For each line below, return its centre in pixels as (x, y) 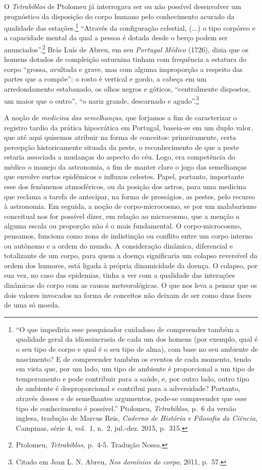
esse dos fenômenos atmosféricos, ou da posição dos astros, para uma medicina (125, 186)
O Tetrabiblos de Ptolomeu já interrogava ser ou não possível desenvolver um (123, 6)
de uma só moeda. (32, 305)
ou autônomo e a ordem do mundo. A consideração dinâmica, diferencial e (119, 245)
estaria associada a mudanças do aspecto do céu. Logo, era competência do (120, 157)
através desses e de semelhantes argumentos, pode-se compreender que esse (131, 398)
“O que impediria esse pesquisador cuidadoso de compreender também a (127, 329)
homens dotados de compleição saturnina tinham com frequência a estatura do (125, 59)
